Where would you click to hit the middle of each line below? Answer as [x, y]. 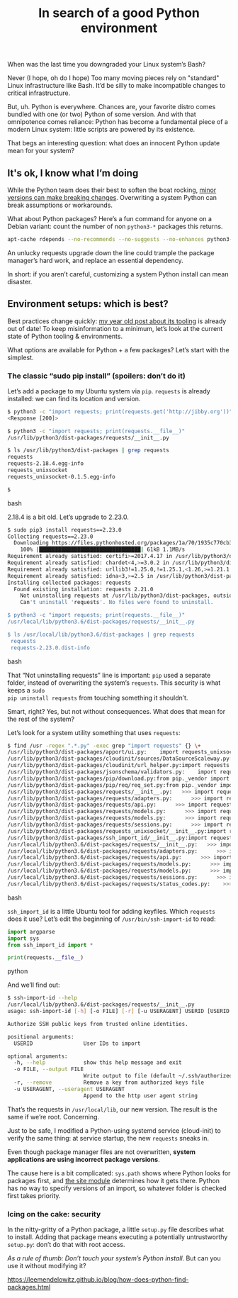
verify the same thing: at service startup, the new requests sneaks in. [108, 1138]
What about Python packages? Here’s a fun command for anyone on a [110, 219]
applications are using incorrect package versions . [84, 1159]
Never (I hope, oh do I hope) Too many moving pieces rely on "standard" [113, 78]
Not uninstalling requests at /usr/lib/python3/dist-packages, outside [128, 596]
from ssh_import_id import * [50, 945]
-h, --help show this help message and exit [98, 1063]
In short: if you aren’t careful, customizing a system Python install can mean [118, 274]
